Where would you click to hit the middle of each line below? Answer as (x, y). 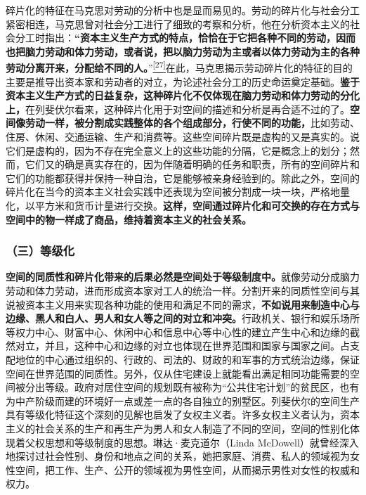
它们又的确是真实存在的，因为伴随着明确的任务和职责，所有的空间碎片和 (192, 164)
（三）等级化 (40, 251)
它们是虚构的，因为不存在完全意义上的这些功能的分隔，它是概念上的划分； (178, 150)
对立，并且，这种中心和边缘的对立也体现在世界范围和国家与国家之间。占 (182, 346)
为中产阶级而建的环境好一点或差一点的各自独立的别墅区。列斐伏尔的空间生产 (183, 400)
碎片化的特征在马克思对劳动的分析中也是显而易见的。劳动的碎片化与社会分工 (183, 10)
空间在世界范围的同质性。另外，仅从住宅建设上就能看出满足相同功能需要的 (178, 373)
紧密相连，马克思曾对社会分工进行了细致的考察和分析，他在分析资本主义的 (178, 24)
